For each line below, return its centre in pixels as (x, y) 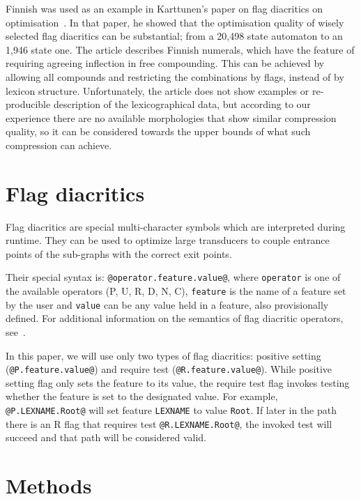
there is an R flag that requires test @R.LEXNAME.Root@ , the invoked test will (169, 423)
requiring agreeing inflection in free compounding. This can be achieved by (165, 63)
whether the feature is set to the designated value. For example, (142, 396)
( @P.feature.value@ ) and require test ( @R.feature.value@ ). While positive (169, 369)
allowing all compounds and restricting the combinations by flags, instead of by (175, 76)
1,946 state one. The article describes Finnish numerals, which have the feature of (180, 49)
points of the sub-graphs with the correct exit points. (119, 253)
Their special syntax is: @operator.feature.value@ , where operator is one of (173, 277)
